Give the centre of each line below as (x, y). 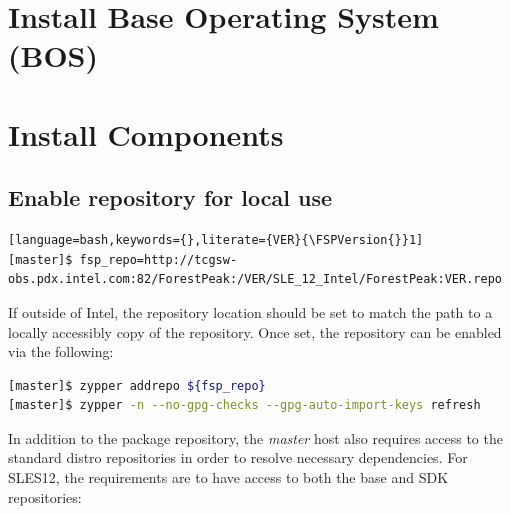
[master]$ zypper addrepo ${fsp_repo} (137, 385)
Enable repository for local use (170, 197)
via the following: (61, 351)
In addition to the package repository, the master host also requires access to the (255, 437)
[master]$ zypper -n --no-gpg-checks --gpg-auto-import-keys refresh (244, 405)
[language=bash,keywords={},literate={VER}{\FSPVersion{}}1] (216, 240)
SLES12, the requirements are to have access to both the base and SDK (228, 477)
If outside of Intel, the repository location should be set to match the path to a (250, 311)
